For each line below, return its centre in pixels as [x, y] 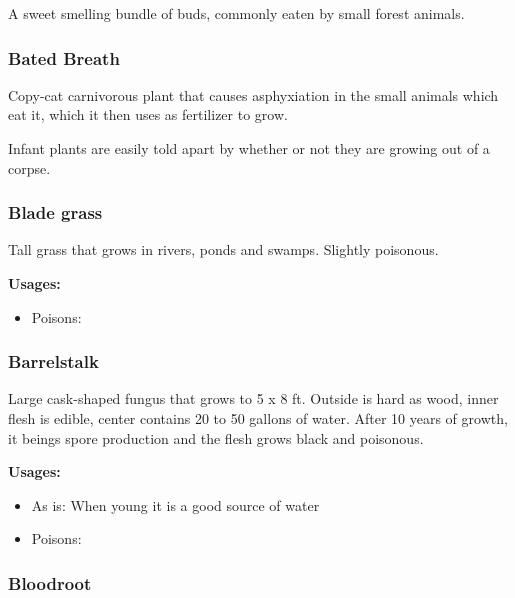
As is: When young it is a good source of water [175, 504]
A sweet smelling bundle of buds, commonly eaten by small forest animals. [236, 13]
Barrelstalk [53, 361]
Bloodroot [50, 582]
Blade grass [55, 212]
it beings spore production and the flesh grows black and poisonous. [216, 437]
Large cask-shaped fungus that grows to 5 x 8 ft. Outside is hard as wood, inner [253, 398]
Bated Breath [64, 57]
